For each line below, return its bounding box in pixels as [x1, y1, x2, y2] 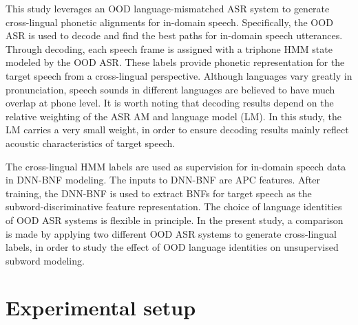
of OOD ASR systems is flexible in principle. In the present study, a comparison [6, 212, 344, 227]
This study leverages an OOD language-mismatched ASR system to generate [6, 1, 330, 15]
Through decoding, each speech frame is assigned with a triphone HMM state [6, 41, 333, 56]
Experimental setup [6, 293, 196, 322]
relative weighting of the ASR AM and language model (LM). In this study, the [6, 109, 341, 123]
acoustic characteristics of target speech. [6, 135, 176, 150]
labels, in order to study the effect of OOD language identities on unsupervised [6, 240, 339, 254]
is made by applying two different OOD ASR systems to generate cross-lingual [6, 226, 337, 240]
